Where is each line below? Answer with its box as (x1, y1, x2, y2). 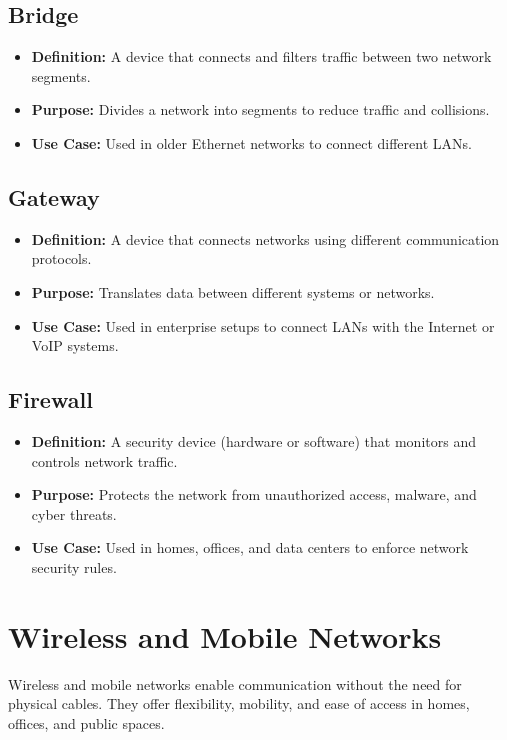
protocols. (31, 248, 92, 269)
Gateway (8, 181, 100, 212)
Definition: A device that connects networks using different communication (31, 228, 500, 249)
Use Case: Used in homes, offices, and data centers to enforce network (31, 537, 469, 558)
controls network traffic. (31, 450, 178, 471)
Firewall (8, 384, 93, 415)
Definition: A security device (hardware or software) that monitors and (31, 430, 476, 451)
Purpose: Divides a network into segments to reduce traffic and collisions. (31, 99, 490, 120)
